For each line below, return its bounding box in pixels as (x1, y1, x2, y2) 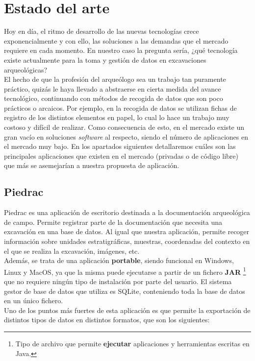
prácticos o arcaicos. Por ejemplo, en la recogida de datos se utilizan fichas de (4, 102, 237, 113)
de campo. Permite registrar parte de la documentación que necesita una (4, 217, 223, 227)
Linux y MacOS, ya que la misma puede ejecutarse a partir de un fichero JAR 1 (4, 265, 246, 277)
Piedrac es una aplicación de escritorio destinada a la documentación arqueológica (4, 207, 250, 217)
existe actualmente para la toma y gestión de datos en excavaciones (4, 54, 206, 65)
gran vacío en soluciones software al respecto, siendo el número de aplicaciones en (4, 131, 248, 142)
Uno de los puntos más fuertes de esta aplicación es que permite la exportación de (4, 305, 251, 315)
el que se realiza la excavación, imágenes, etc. (4, 245, 140, 256)
